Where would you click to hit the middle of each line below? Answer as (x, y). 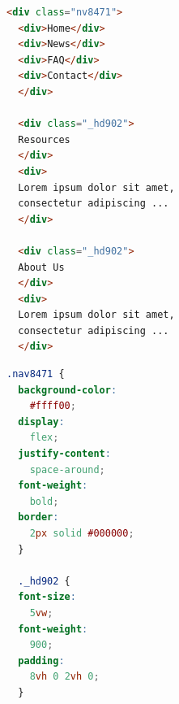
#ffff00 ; (53, 406)
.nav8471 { (36, 374)
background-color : (68, 390)
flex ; (44, 438)
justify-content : (64, 454)
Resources (44, 139)
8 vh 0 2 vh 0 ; (64, 677)
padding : (41, 661)
